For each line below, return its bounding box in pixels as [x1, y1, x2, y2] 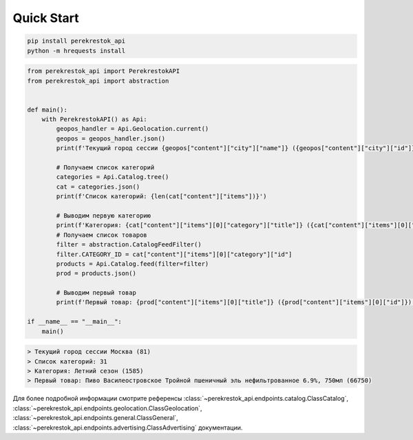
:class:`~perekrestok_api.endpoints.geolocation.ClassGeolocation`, [12, 404, 202, 412]
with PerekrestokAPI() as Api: [41, 116, 147, 123]
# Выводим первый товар [56, 289, 137, 297]
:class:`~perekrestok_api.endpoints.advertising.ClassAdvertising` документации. [12, 423, 243, 432]
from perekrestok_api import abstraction [27, 76, 169, 85]
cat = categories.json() [56, 182, 140, 191]
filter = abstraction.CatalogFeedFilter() [56, 241, 202, 249]
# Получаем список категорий [56, 164, 155, 171]
